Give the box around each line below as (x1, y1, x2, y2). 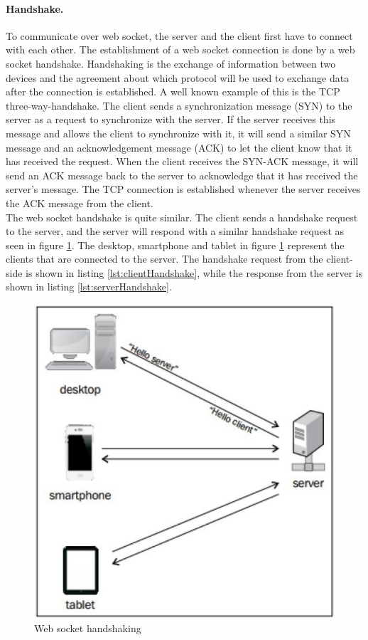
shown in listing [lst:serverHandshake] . (6, 279, 172, 294)
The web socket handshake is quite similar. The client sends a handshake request (6, 209, 358, 224)
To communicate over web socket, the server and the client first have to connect (6, 28, 353, 43)
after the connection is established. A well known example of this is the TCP (6, 84, 340, 99)
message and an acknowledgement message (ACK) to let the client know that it (6, 140, 352, 154)
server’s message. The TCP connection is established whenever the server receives (6, 182, 361, 196)
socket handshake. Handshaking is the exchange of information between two (6, 56, 336, 70)
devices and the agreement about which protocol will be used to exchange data (6, 70, 350, 85)
